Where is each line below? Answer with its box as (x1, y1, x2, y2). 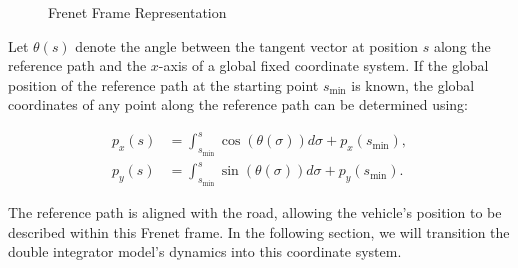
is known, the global (351, 74, 475, 95)
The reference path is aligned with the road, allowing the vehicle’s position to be (8, 201, 502, 222)
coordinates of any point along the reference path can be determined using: (8, 94, 468, 115)
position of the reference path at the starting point (8, 74, 319, 95)
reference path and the (8, 55, 147, 76)
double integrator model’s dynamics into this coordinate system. (8, 241, 402, 262)
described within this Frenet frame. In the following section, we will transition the (8, 221, 510, 242)
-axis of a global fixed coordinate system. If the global (158, 55, 489, 76)
